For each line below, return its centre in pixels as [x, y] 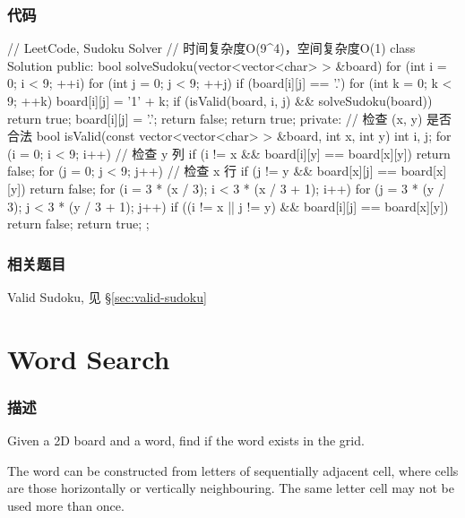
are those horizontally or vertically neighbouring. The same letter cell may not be [231, 488]
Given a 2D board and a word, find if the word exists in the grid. [186, 440]
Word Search [89, 358]
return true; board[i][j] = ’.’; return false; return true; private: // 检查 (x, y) [215, 118]
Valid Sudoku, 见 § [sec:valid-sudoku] [107, 296]
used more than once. [66, 505]
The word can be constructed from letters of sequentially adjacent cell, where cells [233, 470]
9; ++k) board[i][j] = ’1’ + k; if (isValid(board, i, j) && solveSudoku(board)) [220, 100]
